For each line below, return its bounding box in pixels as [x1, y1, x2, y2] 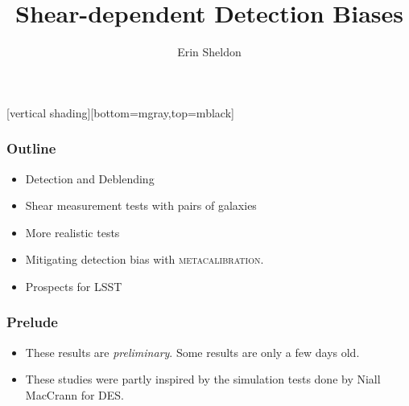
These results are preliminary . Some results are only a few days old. [25, 343, 360, 360]
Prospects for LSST [25, 277, 122, 294]
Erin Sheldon [177, 43, 242, 60]
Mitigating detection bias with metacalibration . [25, 251, 264, 268]
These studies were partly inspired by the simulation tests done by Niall [25, 371, 381, 388]
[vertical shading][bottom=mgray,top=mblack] [6, 104, 234, 121]
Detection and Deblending [25, 170, 155, 187]
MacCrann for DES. [25, 386, 125, 403]
